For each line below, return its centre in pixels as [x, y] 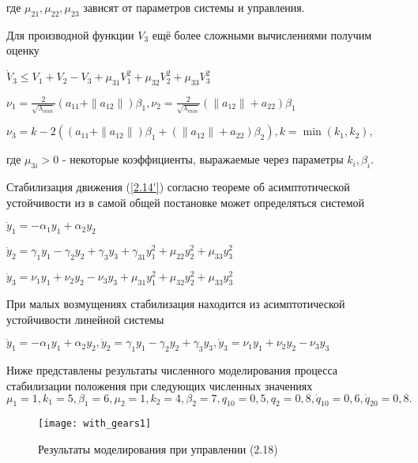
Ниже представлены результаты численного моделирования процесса [172, 370]
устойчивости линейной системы [85, 319]
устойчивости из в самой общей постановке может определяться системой [186, 202]
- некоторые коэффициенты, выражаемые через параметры [203, 159]
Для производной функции [70, 34]
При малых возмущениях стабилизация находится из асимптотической [176, 303]
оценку [23, 50]
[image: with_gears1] [95, 424]
